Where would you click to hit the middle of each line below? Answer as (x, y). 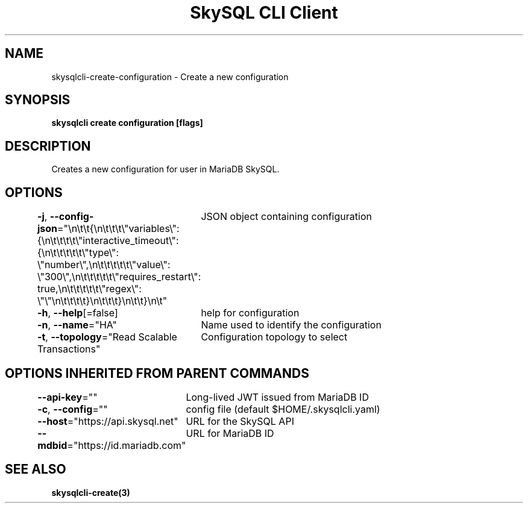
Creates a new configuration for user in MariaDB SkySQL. (165, 169)
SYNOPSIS (38, 100)
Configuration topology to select (274, 337)
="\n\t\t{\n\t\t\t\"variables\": (118, 229)
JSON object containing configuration (286, 217)
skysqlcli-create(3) (91, 492)
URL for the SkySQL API (240, 421)
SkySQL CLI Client (264, 13)
